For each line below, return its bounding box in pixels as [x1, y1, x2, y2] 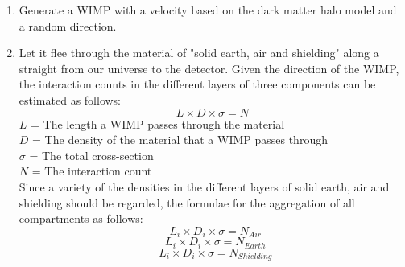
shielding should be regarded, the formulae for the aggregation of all [19, 194, 355, 211]
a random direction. [19, 17, 117, 34]
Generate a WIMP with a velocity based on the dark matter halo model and [19, 2, 397, 18]
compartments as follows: [19, 210, 143, 227]
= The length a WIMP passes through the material [31, 115, 285, 132]
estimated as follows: [19, 91, 122, 108]
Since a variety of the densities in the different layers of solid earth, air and [19, 178, 390, 195]
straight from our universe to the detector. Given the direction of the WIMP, [19, 60, 399, 76]
